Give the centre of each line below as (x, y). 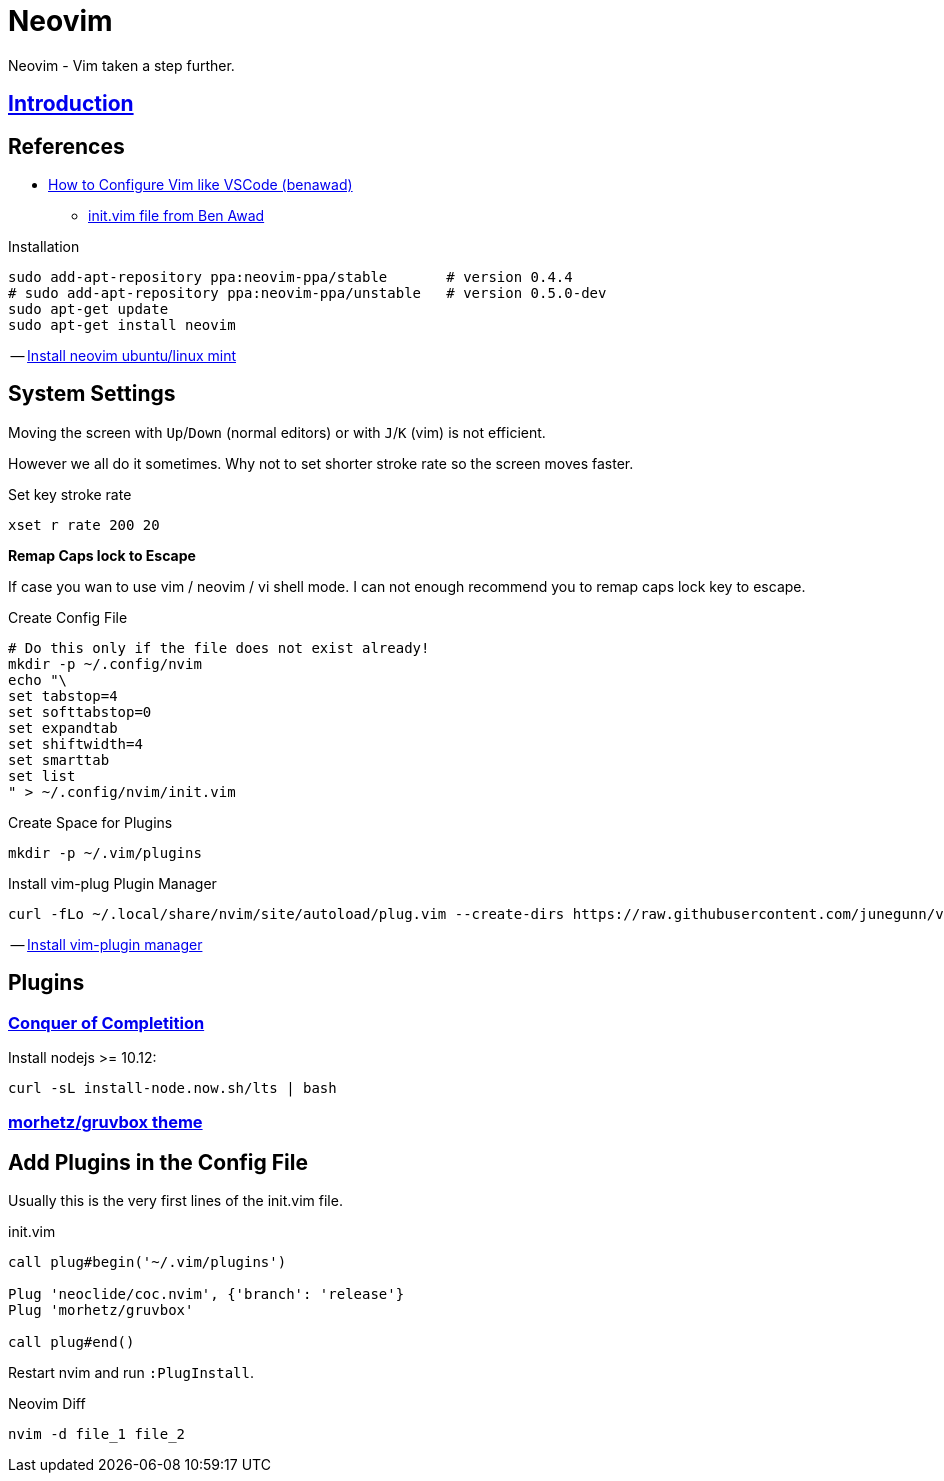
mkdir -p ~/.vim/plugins (105, 852)
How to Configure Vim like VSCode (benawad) (200, 185)
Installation (44, 247)
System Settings (92, 394)
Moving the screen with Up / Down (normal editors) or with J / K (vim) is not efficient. (277, 432)
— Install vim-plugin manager (106, 944)
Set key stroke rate (70, 494)
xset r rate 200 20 (84, 524)
